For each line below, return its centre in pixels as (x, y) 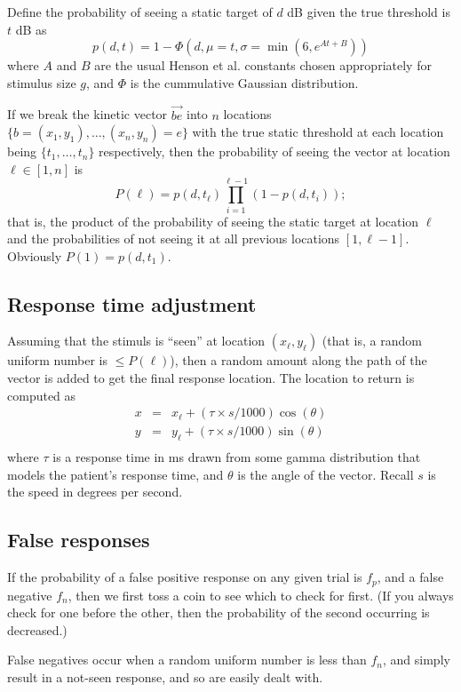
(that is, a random (372, 341)
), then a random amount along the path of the (298, 360)
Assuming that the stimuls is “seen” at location (136, 341)
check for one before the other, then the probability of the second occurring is (219, 612)
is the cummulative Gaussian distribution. (244, 82)
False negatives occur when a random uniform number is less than (187, 660)
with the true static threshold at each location (318, 132)
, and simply (417, 660)
